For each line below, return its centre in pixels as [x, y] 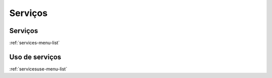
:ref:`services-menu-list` [35, 43]
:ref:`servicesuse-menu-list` [38, 69]
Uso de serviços [35, 57]
